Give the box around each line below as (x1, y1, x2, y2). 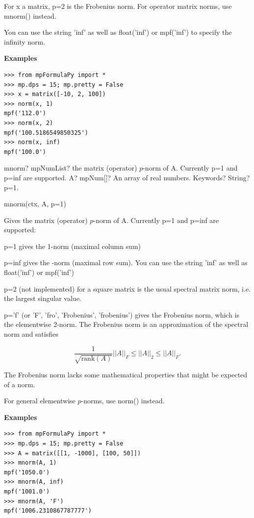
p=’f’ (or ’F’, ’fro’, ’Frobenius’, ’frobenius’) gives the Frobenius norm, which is (4, 309, 240, 320)
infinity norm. (4, 36, 46, 47)
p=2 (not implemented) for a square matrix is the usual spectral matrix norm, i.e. (4, 283, 251, 294)
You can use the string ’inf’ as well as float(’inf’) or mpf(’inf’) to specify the (4, 27, 232, 37)
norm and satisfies (4, 329, 58, 339)
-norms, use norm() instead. (81, 395, 165, 406)
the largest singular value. (4, 293, 81, 303)
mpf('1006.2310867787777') (4, 507, 92, 515)
